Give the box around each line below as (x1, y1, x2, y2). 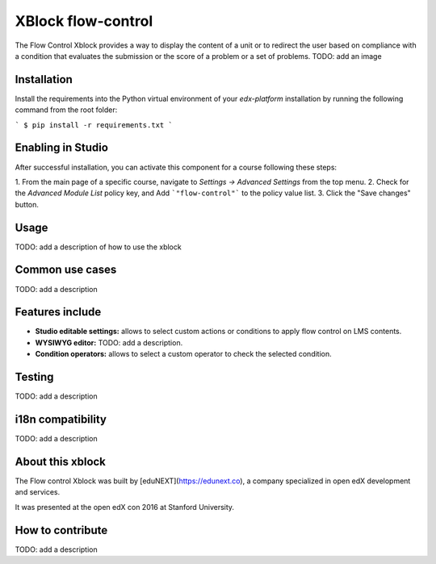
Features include (15, 305, 102, 319)
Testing (15, 370, 54, 384)
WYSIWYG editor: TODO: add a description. (35, 337, 183, 347)
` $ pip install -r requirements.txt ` (15, 120, 173, 129)
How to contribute (15, 523, 108, 537)
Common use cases (15, 263, 117, 277)
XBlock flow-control (15, 12, 153, 30)
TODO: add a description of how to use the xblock (15, 242, 182, 252)
